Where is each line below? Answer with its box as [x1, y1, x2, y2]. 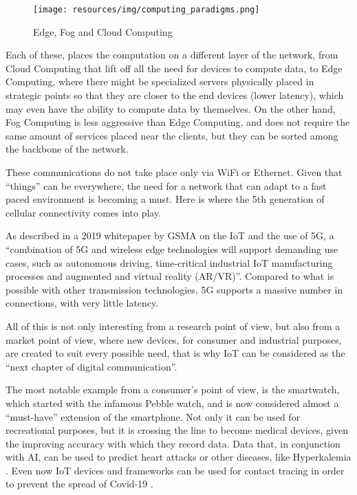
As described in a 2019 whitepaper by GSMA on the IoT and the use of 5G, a [6, 228, 334, 243]
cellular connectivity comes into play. [6, 205, 162, 219]
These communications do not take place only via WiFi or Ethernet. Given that [6, 165, 343, 179]
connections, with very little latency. [6, 296, 159, 310]
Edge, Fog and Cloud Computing [33, 24, 173, 38]
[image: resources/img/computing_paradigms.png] [33, 5, 260, 14]
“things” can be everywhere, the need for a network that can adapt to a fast [6, 178, 327, 192]
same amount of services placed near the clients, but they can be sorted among [6, 128, 338, 142]
